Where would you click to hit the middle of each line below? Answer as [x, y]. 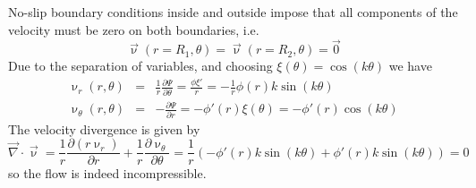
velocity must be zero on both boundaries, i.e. [134, 29]
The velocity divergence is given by [104, 128]
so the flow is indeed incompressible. [107, 173]
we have [410, 66]
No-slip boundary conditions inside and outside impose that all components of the [233, 12]
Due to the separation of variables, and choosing [140, 66]
